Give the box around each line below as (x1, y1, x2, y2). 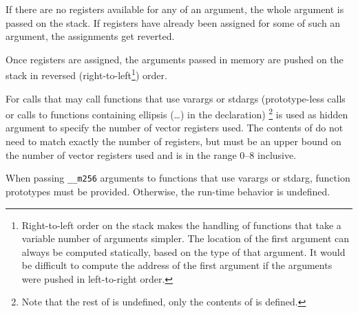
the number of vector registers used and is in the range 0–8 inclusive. (6, 147, 297, 162)
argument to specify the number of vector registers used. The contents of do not (6, 120, 344, 135)
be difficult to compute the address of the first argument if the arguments (21, 258, 333, 272)
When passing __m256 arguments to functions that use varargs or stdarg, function (6, 171, 350, 185)
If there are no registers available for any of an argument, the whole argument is (6, 2, 344, 16)
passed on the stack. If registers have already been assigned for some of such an (6, 15, 341, 30)
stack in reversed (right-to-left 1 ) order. (6, 66, 167, 83)
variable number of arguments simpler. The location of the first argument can (21, 231, 350, 246)
